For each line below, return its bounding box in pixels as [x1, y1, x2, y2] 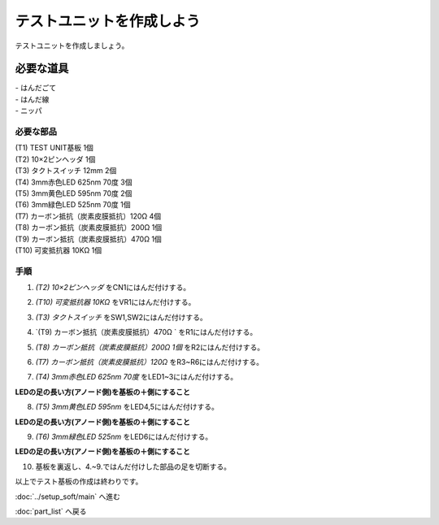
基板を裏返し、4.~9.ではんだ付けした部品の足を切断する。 [35, 462, 232, 471]
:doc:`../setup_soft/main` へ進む [15, 492, 121, 501]
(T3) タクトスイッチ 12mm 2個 [15, 166, 117, 176]
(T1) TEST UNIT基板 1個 [15, 143, 93, 153]
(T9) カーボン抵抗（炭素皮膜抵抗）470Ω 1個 [15, 234, 162, 244]
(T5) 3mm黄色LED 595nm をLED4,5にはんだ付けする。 [35, 402, 219, 412]
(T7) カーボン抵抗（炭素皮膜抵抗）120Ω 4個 [15, 211, 162, 221]
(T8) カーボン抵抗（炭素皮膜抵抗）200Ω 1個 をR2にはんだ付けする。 [35, 342, 264, 352]
